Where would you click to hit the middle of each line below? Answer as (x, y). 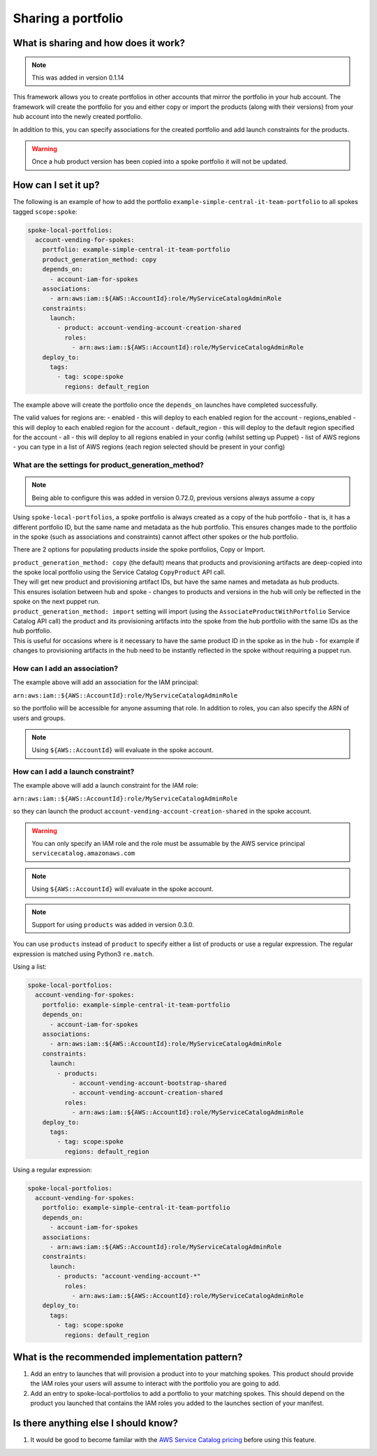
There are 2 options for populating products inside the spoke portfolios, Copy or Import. (139, 549)
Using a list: (30, 967)
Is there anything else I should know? (95, 1423)
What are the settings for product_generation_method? (108, 465)
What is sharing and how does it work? (99, 43)
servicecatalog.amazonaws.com (83, 853)
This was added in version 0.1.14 (78, 78)
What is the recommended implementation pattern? (128, 1357)
